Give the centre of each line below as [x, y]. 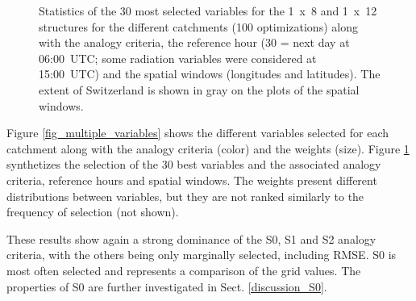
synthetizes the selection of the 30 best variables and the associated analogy [194, 164]
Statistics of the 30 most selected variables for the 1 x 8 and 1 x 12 [208, 10]
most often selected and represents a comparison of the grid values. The [184, 270]
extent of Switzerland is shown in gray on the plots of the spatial [199, 89]
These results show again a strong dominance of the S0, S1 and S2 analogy [191, 238]
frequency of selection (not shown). [93, 212]
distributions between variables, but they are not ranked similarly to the [185, 196]
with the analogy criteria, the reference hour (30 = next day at [194, 42]
